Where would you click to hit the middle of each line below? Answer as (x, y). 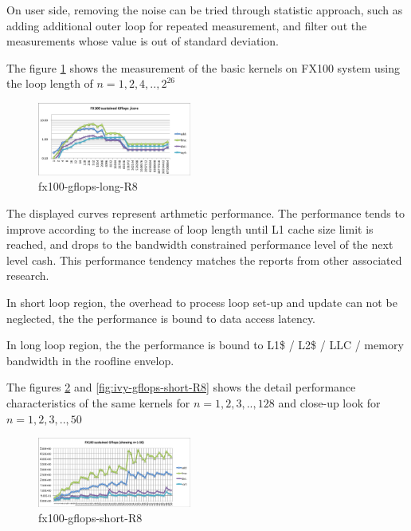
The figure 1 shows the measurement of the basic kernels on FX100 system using (203, 67)
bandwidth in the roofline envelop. (90, 360)
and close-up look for (329, 403)
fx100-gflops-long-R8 (88, 186)
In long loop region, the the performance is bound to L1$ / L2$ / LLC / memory (205, 345)
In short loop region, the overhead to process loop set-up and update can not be (202, 303)
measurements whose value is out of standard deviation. (143, 41)
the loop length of (50, 83)
